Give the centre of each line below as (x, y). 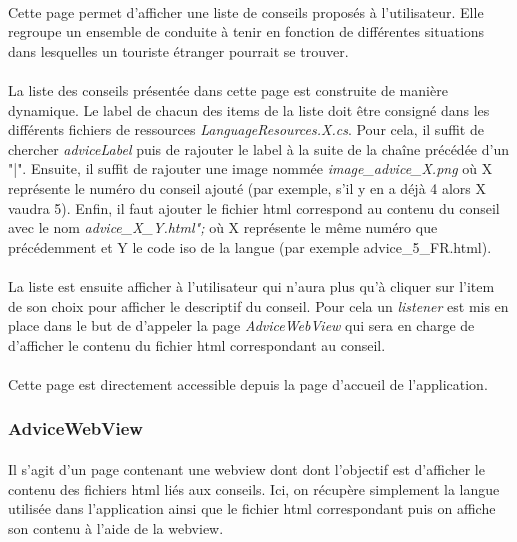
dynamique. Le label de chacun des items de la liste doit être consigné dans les (249, 109)
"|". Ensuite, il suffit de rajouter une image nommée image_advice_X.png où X (250, 168)
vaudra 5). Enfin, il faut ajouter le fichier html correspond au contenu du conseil (254, 207)
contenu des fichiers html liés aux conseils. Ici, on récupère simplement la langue (254, 488)
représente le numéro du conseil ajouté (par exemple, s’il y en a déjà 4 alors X (247, 187)
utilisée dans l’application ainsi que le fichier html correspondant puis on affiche (252, 508)
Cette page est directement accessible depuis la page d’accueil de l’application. (248, 383)
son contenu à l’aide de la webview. (116, 527)
